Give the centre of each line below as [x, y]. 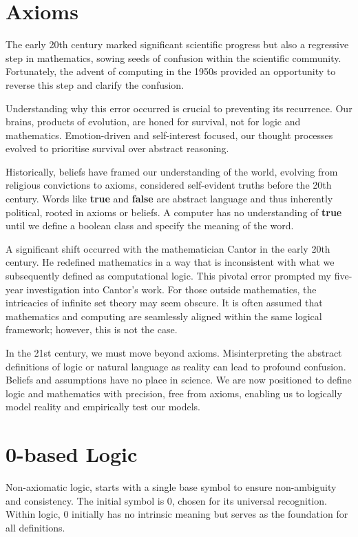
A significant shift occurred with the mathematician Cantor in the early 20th [168, 248]
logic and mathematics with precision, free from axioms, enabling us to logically [174, 393]
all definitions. [35, 527]
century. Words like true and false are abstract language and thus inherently [169, 199]
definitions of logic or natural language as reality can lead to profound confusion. [176, 366]
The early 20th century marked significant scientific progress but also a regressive [177, 44]
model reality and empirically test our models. [103, 407]
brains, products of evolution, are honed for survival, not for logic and [153, 122]
